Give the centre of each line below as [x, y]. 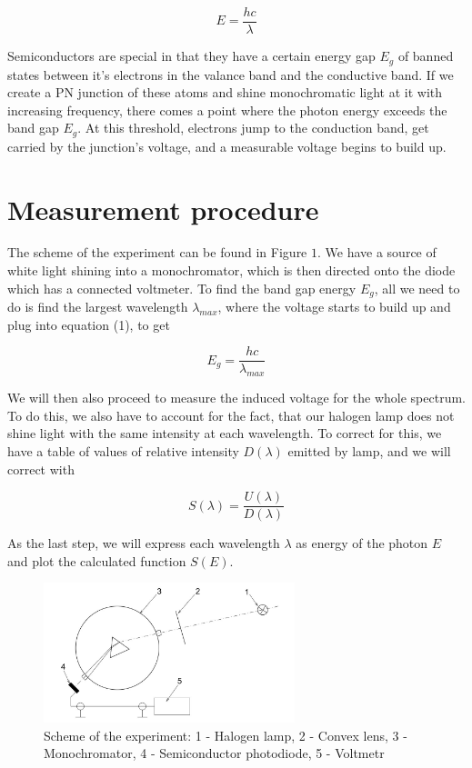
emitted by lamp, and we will [369, 450]
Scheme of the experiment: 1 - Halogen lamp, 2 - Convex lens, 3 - [226, 735]
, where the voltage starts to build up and [334, 307]
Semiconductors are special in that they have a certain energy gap [191, 56]
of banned [426, 56]
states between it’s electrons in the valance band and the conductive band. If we [231, 74]
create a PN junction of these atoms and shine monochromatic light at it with [225, 92]
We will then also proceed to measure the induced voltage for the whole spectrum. [236, 398]
